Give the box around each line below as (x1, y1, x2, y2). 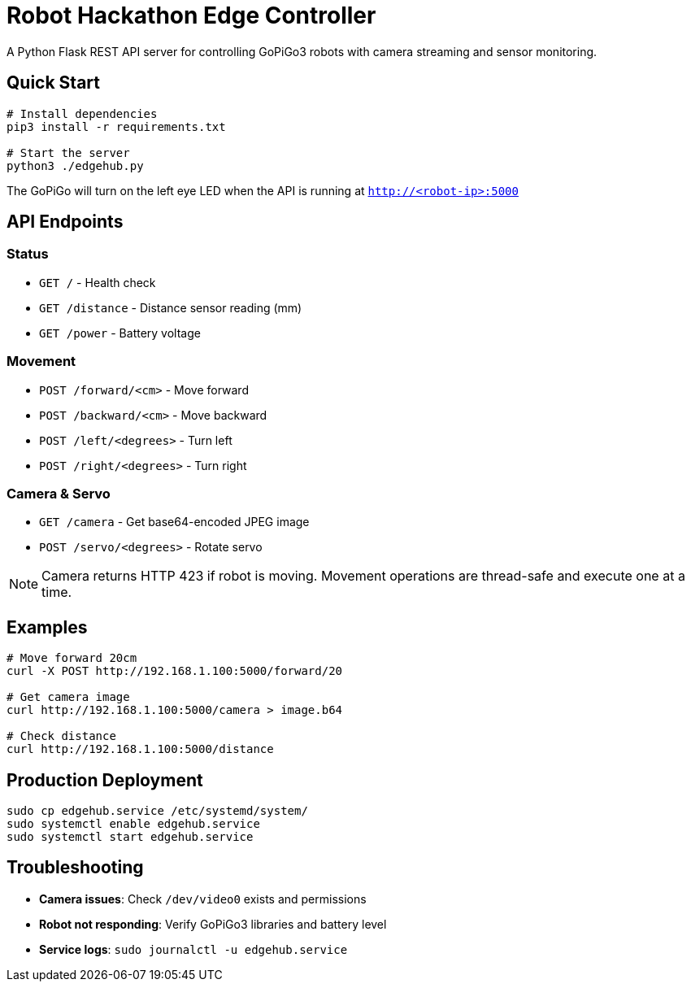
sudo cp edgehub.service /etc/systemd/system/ (7, 804, 308, 817)
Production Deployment (7, 769, 203, 790)
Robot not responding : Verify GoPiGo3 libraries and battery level (39, 916, 387, 931)
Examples (7, 616, 88, 638)
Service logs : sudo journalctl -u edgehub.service (39, 942, 348, 956)
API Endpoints (7, 211, 124, 233)
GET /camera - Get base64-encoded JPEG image (39, 515, 310, 529)
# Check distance (7, 729, 116, 743)
